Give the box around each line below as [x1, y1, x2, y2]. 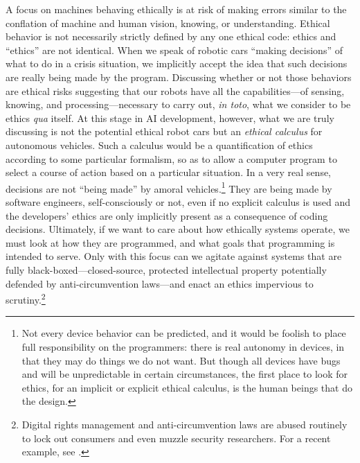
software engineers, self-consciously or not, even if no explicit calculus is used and [6, 194, 351, 209]
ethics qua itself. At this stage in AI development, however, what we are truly [6, 110, 334, 125]
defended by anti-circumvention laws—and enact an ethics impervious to [6, 276, 314, 290]
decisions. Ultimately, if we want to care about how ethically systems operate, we [6, 222, 350, 236]
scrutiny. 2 [6, 290, 46, 306]
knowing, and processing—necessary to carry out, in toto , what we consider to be [6, 97, 351, 112]
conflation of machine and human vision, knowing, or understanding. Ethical [6, 15, 330, 30]
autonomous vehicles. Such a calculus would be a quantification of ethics [6, 137, 313, 152]
